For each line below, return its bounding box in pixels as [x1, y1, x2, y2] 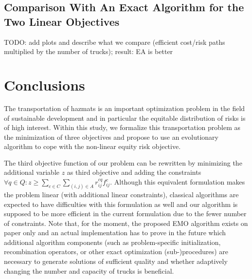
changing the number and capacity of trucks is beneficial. [4, 265, 174, 276]
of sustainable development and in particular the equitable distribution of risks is [4, 112, 246, 123]
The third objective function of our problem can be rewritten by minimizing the [4, 157, 242, 167]
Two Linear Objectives [4, 14, 120, 29]
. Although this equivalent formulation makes [110, 177, 245, 187]
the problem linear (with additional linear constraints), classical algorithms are [4, 189, 239, 199]
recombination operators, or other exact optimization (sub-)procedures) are [4, 246, 229, 257]
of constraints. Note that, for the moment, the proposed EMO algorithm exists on [4, 218, 248, 228]
